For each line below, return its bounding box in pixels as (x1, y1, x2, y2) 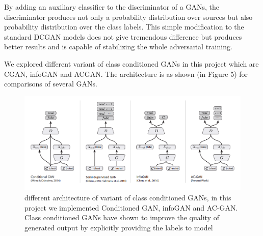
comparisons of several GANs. (4, 78, 97, 89)
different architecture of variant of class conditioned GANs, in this (24, 192, 231, 203)
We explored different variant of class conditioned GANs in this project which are (4, 58, 259, 69)
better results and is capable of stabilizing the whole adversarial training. (4, 41, 232, 52)
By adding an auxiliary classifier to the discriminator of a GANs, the (4, 2, 219, 12)
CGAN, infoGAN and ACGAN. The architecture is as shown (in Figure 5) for (4, 68, 248, 79)
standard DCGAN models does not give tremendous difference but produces (4, 31, 242, 42)
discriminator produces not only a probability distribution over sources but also (4, 11, 253, 22)
